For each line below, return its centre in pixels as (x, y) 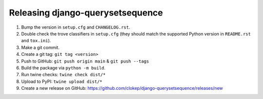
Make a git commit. (40, 47)
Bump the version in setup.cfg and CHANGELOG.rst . (76, 27)
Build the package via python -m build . (63, 67)
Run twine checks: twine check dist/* (63, 75)
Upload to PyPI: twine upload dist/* (62, 81)
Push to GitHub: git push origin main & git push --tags (85, 61)
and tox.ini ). (36, 41)
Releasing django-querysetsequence (86, 13)
